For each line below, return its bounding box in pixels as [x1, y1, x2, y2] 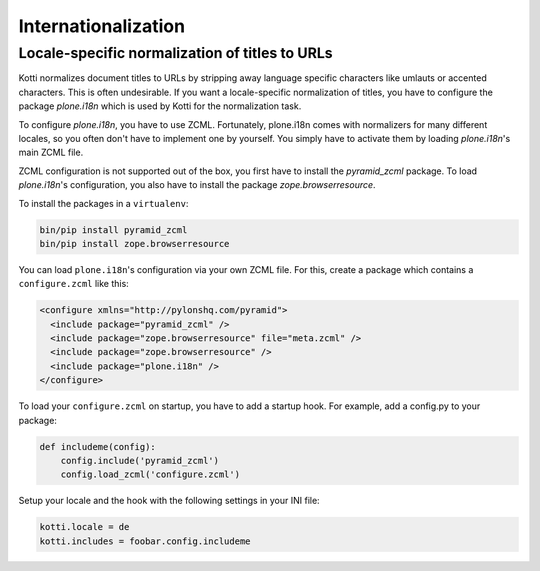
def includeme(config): [39, 441, 157, 452]
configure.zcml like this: [18, 278, 129, 290]
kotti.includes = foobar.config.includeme [39, 535, 251, 547]
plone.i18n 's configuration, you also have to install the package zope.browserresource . [18, 179, 376, 191]
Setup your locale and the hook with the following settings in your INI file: [18, 495, 320, 507]
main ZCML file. [18, 146, 84, 159]
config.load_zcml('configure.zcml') [60, 469, 240, 480]
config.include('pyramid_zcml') [60, 455, 220, 466]
